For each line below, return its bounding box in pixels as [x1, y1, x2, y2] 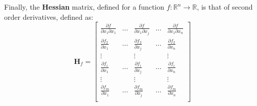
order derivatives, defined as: [4, 11, 93, 22]
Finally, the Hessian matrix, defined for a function [4, 2, 165, 12]
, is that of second [197, 2, 253, 12]
